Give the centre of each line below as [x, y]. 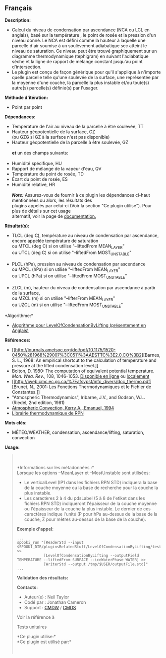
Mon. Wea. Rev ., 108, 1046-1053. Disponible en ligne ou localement [81, 376]
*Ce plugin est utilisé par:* [44, 642]
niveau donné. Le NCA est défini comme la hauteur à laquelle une [79, 40]
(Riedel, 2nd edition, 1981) [38, 403]
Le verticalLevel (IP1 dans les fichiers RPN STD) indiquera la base [91, 482]
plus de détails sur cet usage [41, 211]
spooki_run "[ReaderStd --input [50, 542]
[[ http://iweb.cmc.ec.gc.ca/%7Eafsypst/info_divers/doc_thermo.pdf [81, 381]
